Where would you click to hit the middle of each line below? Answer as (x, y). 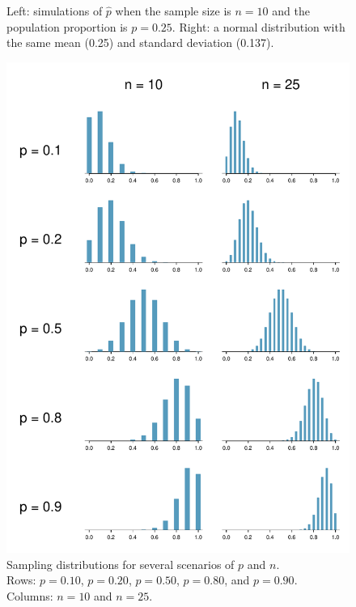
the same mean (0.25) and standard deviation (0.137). (140, 42)
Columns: (30, 595)
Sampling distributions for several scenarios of (121, 564)
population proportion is (67, 26)
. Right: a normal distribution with (259, 26)
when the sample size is (173, 11)
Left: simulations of (55, 11)
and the (291, 11)
